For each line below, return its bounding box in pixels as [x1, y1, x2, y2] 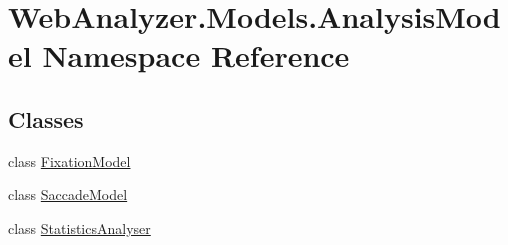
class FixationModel [8, 150, 131, 171]
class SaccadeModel [8, 184, 128, 205]
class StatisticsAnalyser [8, 217, 151, 238]
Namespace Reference [42, 35, 350, 76]
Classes [8, 103, 84, 134]
